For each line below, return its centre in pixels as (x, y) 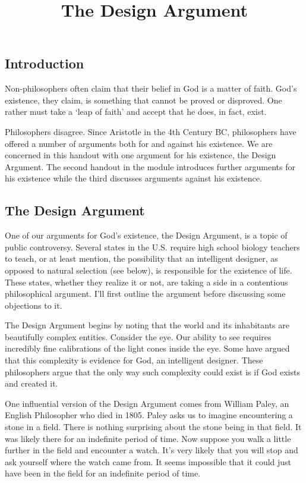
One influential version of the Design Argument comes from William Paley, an (147, 403)
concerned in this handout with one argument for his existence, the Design (141, 155)
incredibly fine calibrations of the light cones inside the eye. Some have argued (147, 348)
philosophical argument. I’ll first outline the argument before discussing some (145, 294)
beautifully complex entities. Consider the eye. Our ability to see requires (138, 336)
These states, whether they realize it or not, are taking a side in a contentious (146, 282)
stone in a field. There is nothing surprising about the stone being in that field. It (153, 427)
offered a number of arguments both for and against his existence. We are (139, 143)
